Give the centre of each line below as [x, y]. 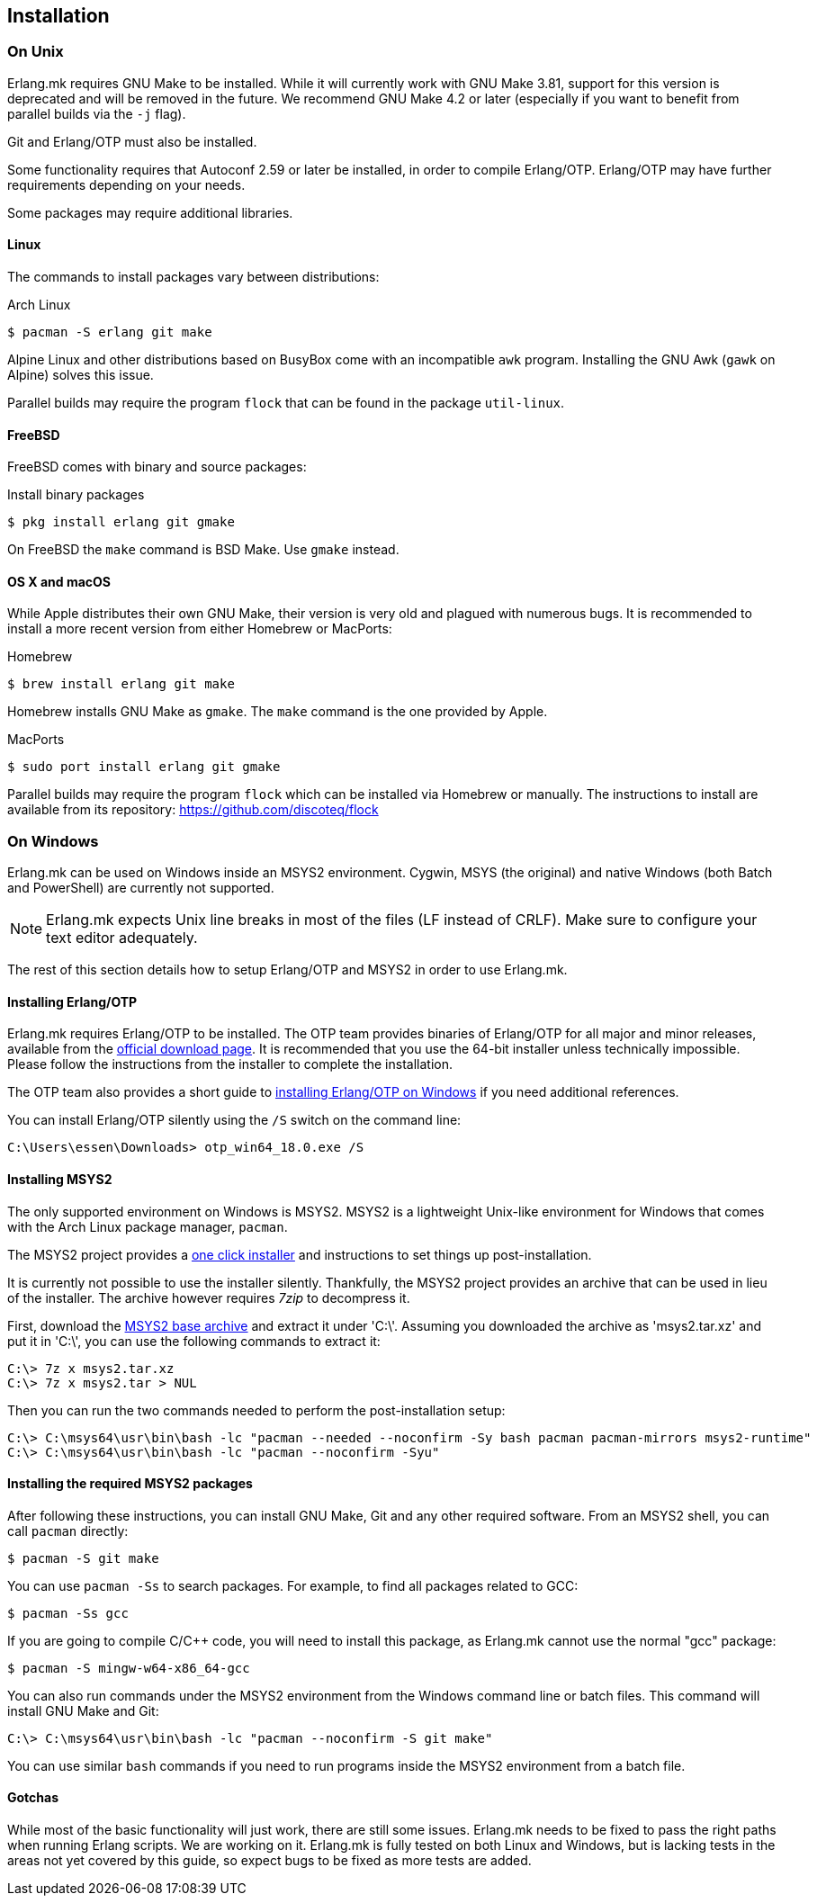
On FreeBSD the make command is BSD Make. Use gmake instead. [203, 550]
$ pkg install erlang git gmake [121, 522]
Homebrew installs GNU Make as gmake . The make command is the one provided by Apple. [278, 712]
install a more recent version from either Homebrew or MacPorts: [200, 629]
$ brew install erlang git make [121, 684]
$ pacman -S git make [83, 1558]
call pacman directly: [68, 1530]
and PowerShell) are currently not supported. [141, 888]
